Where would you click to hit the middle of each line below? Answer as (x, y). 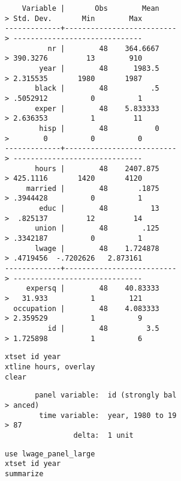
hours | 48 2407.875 (97, 168)
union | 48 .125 (97, 228)
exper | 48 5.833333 (97, 108)
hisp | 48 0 (99, 128)
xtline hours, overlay (50, 367)
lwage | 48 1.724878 (97, 248)
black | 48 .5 (97, 89)
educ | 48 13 (99, 209)
